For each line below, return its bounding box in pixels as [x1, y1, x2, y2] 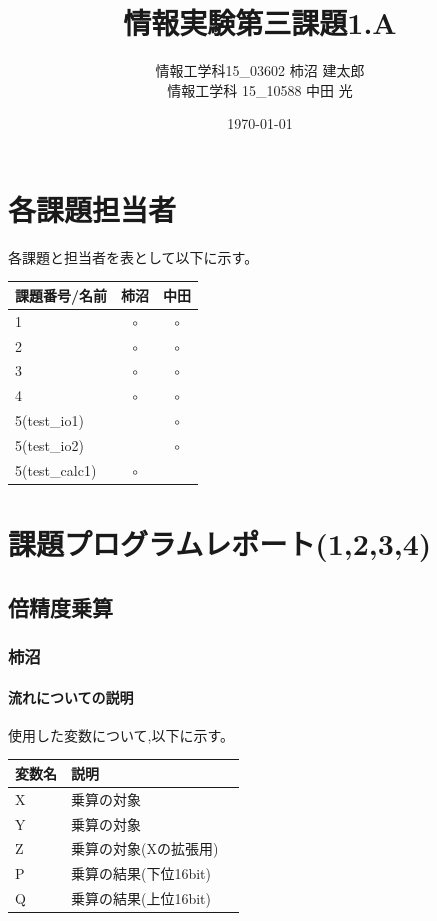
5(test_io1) [15, 410, 84, 431]
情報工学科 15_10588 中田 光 [167, 79, 353, 100]
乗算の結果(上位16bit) [71, 888, 212, 909]
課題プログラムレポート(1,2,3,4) [8, 523, 432, 564]
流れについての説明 [8, 686, 134, 707]
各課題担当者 [8, 188, 177, 229]
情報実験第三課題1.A [123, 2, 397, 43]
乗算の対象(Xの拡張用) [71, 838, 219, 859]
